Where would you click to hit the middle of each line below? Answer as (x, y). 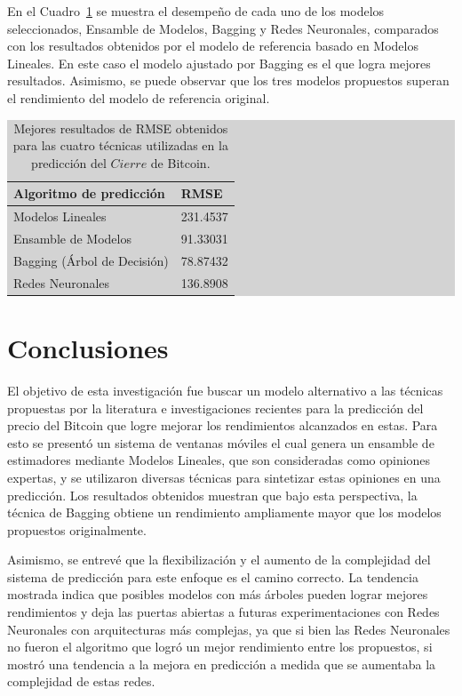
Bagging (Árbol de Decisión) (91, 260)
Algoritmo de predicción (89, 193)
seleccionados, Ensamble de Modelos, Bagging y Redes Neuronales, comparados (223, 28)
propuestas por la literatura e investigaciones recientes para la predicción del (215, 408)
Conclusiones (88, 348)
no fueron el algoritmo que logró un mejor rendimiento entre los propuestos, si (220, 647)
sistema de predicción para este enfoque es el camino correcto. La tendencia (213, 576)
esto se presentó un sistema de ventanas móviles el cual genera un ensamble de (221, 442)
